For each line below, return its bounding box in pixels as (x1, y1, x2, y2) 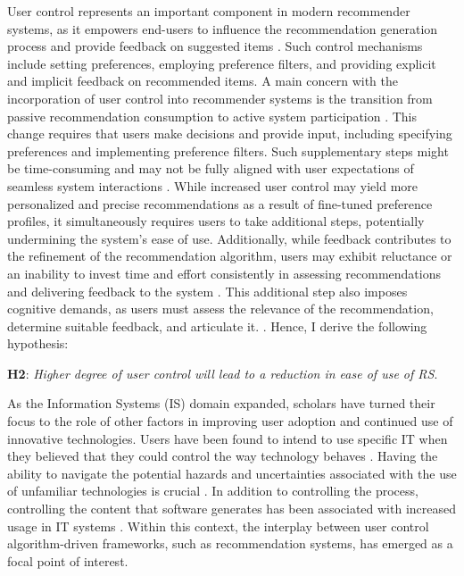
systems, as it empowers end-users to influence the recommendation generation (7, 19, 438, 38)
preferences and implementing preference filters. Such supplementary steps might (7, 141, 449, 160)
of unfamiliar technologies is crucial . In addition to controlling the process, (7, 481, 418, 500)
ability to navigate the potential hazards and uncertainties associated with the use (7, 463, 457, 482)
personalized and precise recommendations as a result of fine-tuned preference (7, 194, 433, 213)
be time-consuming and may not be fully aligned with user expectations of (7, 159, 414, 178)
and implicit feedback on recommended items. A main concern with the (7, 71, 399, 90)
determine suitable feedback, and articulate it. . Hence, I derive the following (7, 316, 427, 335)
